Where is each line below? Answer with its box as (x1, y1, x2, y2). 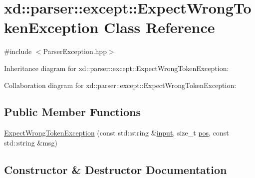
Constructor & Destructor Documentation (4, 161, 227, 177)
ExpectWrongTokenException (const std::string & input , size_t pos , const (4, 127, 229, 138)
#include (4, 46, 32, 56)
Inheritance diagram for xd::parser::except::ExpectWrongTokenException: (4, 62, 229, 73)
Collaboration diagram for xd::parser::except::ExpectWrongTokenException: (4, 79, 237, 90)
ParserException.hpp (43, 46, 107, 56)
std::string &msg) (4, 137, 57, 147)
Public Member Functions (4, 104, 141, 119)
